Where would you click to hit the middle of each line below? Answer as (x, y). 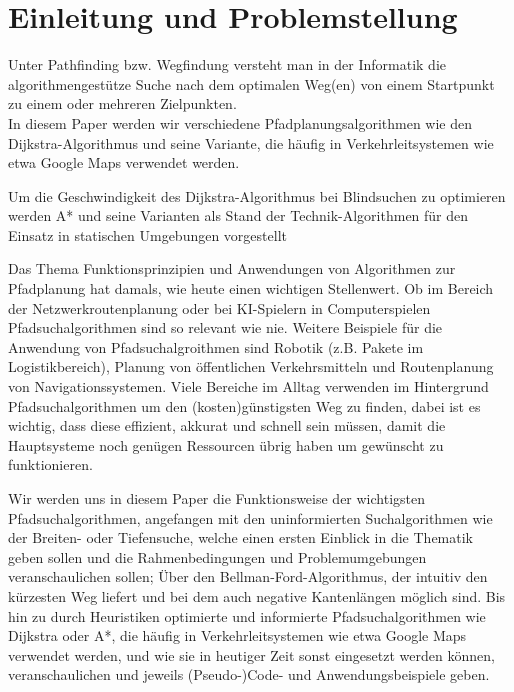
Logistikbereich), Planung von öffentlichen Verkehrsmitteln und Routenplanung (251, 366)
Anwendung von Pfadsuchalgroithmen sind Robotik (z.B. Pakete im (216, 346)
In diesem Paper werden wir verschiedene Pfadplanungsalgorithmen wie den (240, 122)
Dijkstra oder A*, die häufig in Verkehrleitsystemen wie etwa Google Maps (237, 635)
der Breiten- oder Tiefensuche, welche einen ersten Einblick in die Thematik (240, 537)
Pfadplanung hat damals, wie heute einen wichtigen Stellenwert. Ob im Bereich (251, 288)
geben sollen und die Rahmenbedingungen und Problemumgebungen (217, 556)
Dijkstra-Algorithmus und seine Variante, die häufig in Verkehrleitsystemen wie (251, 142)
